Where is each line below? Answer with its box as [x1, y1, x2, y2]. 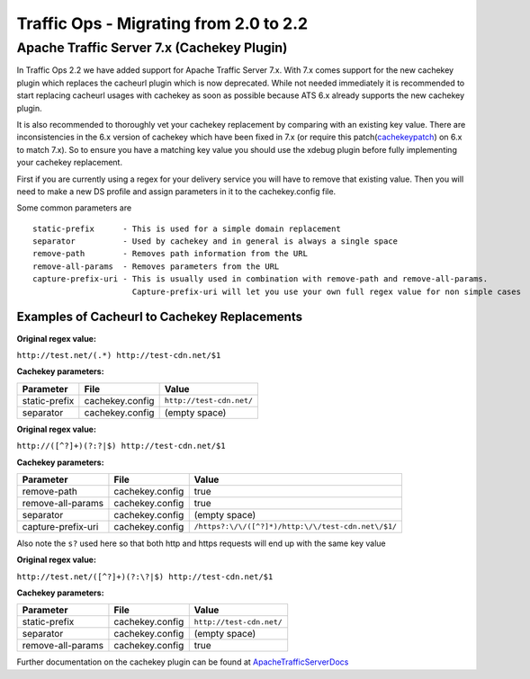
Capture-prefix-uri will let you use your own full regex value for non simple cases [131, 286, 522, 297]
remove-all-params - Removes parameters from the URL [32, 261, 280, 272]
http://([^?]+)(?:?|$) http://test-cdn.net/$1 [16, 441, 226, 451]
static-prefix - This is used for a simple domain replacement [32, 223, 341, 234]
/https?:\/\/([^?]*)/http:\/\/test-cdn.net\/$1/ [193, 522, 398, 532]
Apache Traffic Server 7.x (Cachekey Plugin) [16, 40, 288, 56]
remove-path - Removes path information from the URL [32, 248, 308, 259]
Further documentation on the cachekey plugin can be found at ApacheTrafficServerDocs [16, 657, 349, 667]
